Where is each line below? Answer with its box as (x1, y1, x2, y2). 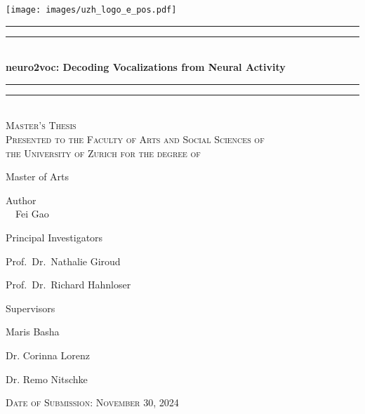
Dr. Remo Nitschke (6, 371, 88, 386)
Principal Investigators (6, 230, 103, 244)
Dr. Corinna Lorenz (6, 347, 90, 362)
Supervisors (6, 300, 55, 315)
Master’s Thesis (6, 118, 77, 133)
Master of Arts (6, 169, 69, 184)
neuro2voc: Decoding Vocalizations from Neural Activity (6, 60, 286, 74)
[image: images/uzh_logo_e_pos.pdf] (6, 5, 177, 15)
